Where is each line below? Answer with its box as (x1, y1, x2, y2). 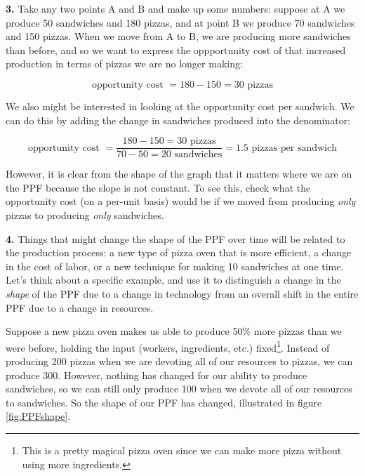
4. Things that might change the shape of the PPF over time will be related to (6, 231, 345, 246)
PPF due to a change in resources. (6, 300, 154, 315)
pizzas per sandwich (251, 143, 337, 153)
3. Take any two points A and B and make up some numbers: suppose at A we (6, 1, 345, 15)
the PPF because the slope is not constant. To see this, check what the (6, 180, 311, 194)
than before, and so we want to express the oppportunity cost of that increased (6, 42, 346, 57)
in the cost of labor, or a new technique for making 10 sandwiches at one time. (6, 258, 344, 273)
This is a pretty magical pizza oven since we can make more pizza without (22, 442, 342, 457)
